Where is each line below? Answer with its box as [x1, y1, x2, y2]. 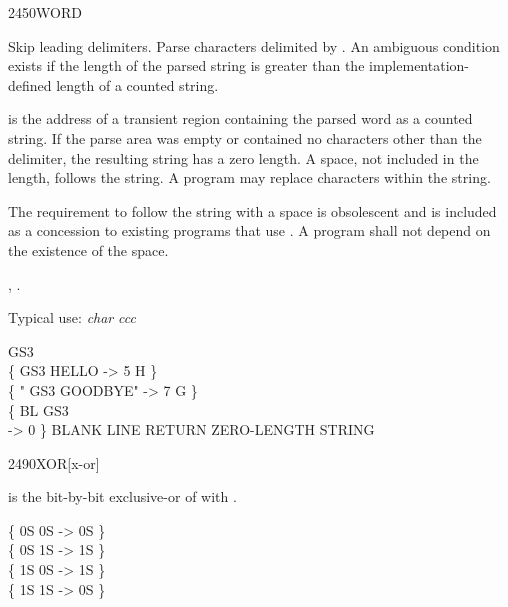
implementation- [369, 55, 469, 76]
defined [8, 74, 52, 95]
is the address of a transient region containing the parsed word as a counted [8, 108, 473, 129]
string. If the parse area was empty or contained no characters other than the [8, 127, 482, 148]
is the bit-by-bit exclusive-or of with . [8, 486, 237, 507]
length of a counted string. [56, 74, 219, 95]
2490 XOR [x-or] [8, 452, 100, 473]
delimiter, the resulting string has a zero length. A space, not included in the [8, 147, 479, 168]
